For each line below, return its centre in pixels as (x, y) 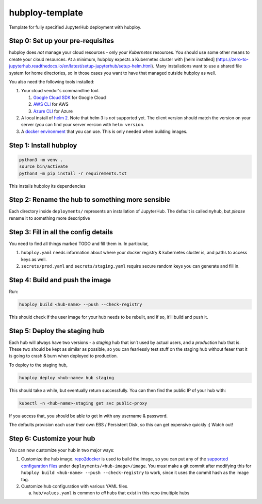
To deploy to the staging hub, (38, 365)
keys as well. (34, 259)
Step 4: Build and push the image (60, 280)
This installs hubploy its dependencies (47, 186)
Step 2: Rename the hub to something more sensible (90, 200)
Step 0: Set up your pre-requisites (61, 41)
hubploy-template (46, 13)
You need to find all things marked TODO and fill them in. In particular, (79, 244)
